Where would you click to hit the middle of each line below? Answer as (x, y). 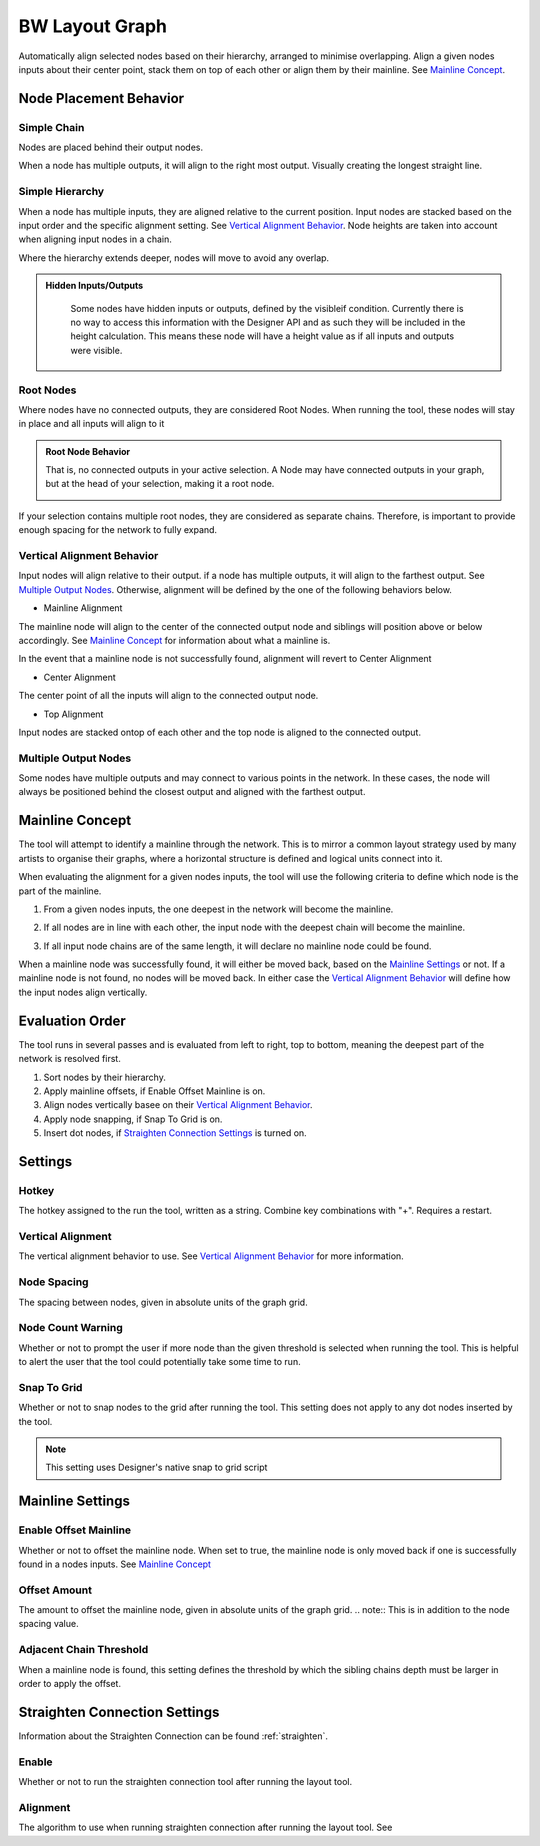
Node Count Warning (71, 1328)
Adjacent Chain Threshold (83, 1650)
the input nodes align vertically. (83, 992)
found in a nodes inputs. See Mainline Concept (115, 1564)
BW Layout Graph (93, 26)
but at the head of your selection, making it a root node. (160, 484)
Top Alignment (73, 714)
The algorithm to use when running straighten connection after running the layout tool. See (205, 1827)
